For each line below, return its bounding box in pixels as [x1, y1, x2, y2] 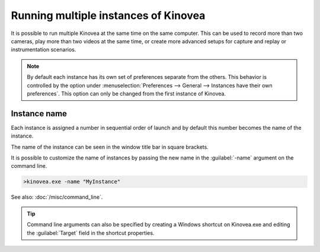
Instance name [11, 109, 68, 119]
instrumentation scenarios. [11, 46, 76, 53]
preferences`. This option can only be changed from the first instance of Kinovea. [27, 90, 226, 97]
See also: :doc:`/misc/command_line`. [11, 193, 103, 201]
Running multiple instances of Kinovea [11, 9, 206, 22]
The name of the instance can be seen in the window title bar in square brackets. [11, 143, 209, 151]
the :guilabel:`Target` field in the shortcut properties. [27, 229, 155, 237]
